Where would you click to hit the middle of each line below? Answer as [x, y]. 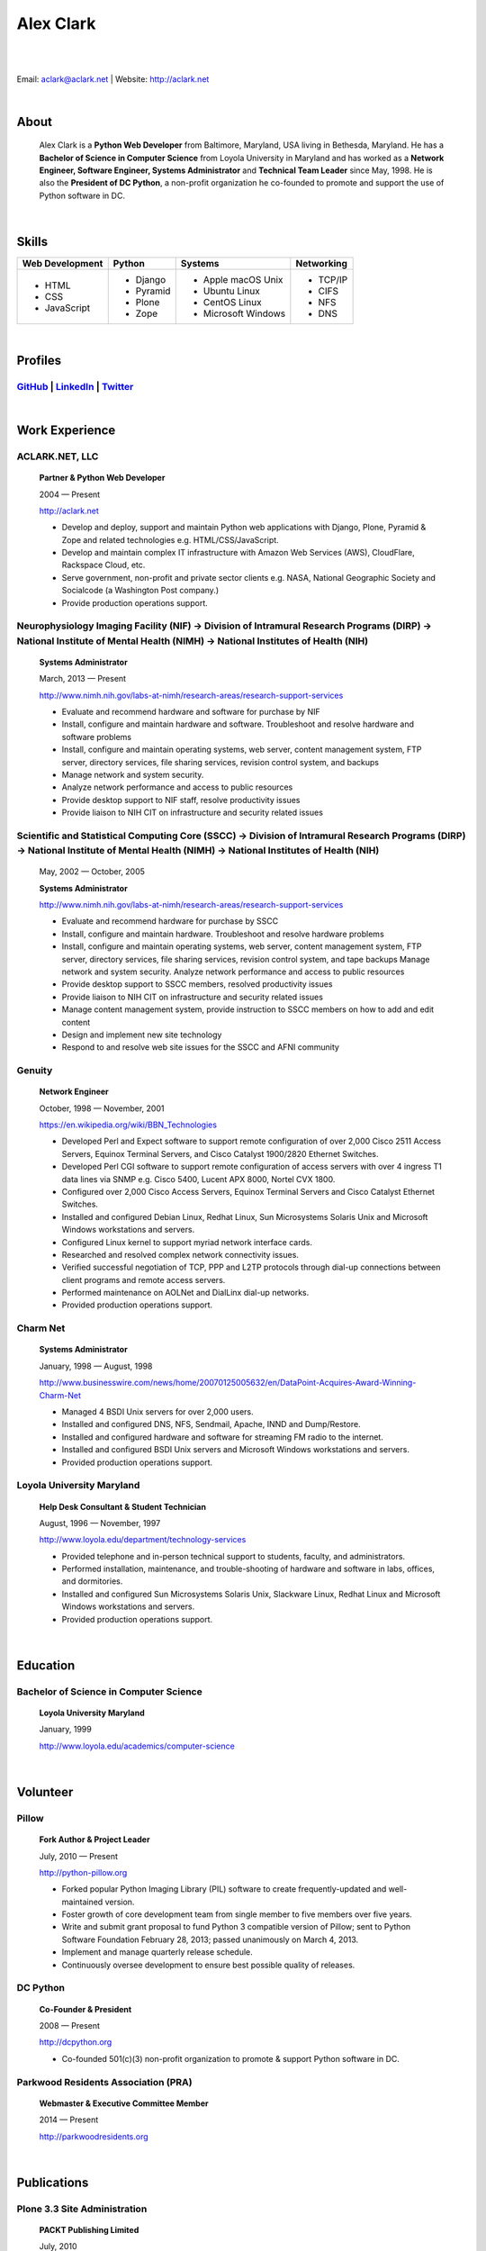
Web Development [63, 263]
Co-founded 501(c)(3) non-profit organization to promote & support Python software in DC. [231, 2058]
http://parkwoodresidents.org [94, 2136]
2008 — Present [70, 2025]
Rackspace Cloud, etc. [103, 565]
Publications [53, 2182]
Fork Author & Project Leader [94, 1840]
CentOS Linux [232, 302]
